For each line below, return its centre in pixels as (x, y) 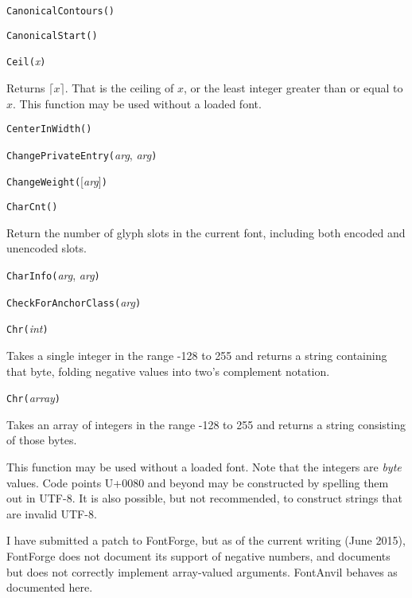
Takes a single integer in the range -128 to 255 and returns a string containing (197, 355)
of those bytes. (42, 440)
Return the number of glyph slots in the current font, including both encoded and (206, 232)
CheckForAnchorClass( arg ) (74, 301)
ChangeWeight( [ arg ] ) (57, 181)
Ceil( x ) (26, 61)
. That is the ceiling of (119, 87)
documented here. (50, 587)
